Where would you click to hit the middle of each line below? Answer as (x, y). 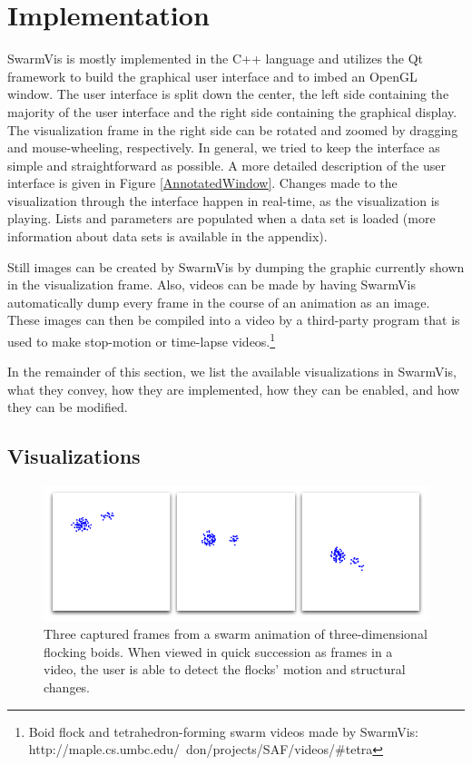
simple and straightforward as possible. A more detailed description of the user (226, 165)
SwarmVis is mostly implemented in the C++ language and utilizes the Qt (216, 59)
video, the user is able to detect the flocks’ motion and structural (225, 669)
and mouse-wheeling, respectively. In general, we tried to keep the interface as (224, 147)
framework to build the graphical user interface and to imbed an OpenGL (212, 76)
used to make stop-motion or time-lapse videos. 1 (142, 340)
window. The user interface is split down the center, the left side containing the (228, 94)
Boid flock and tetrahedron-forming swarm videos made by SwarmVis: (223, 731)
